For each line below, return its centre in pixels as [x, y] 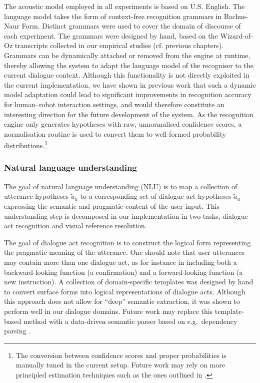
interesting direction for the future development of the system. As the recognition [129, 114]
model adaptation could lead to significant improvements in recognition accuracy [128, 94]
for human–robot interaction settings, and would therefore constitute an [114, 104]
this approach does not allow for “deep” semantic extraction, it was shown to [122, 301]
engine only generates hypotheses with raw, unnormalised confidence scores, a [123, 124]
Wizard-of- [236, 35]
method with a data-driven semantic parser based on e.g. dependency [130, 321]
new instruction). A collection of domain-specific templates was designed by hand [129, 282]
